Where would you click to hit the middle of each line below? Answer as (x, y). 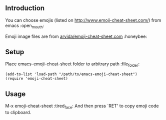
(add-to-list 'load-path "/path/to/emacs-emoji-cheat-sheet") (71, 74)
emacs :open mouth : (24, 26)
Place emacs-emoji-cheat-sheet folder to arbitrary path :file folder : (72, 64)
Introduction (25, 8)
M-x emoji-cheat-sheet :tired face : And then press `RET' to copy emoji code (82, 107)
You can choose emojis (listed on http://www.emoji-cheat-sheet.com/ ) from (83, 20)
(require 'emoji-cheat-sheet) (37, 79)
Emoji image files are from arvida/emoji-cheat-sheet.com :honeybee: (76, 36)
